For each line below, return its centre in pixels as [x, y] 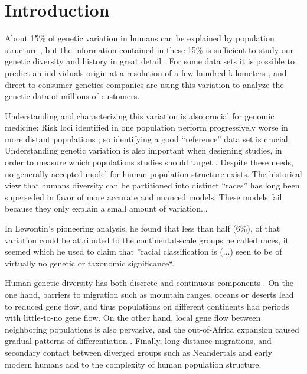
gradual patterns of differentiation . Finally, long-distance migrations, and [138, 341]
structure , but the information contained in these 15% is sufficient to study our [149, 49]
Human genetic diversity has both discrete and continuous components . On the [149, 283]
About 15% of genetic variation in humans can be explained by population [140, 38]
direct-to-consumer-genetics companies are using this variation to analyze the [144, 84]
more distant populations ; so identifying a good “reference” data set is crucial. [148, 139]
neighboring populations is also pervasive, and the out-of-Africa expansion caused [152, 329]
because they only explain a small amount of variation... [106, 208]
